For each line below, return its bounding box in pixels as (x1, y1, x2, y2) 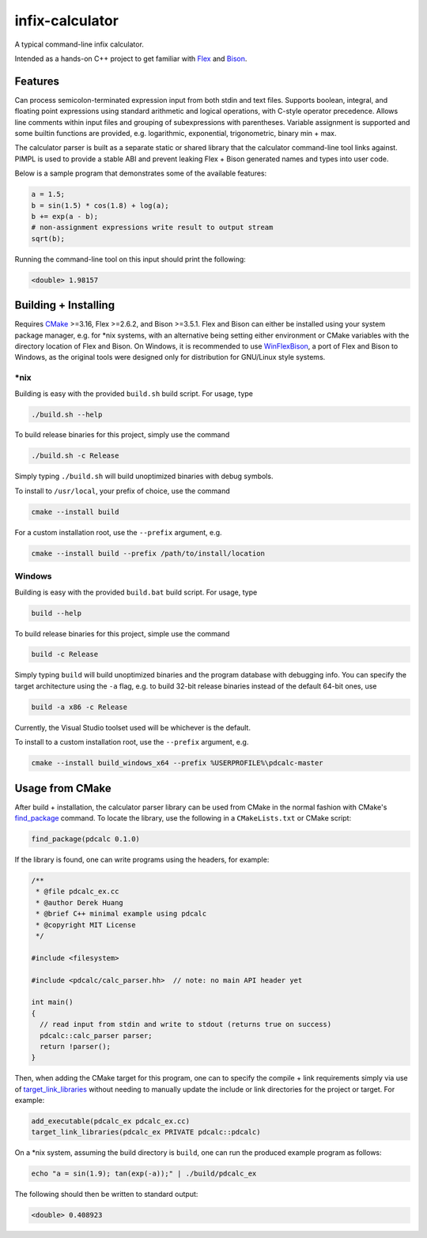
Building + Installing (14, 299, 115, 312)
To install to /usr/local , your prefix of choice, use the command (14, 486, 231, 496)
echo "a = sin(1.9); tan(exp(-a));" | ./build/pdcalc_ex (31, 1169, 257, 1178)
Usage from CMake (14, 781, 111, 795)
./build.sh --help (31, 410, 103, 419)
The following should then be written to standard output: (14, 1190, 198, 1199)
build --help (31, 609, 82, 617)
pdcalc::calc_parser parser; (40, 1031, 153, 1040)
